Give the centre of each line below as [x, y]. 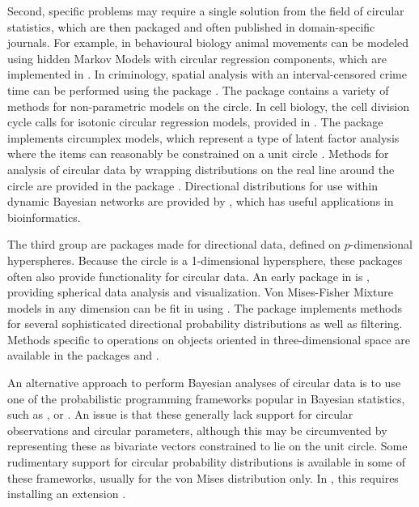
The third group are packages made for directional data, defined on [174, 244]
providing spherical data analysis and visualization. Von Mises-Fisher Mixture [200, 292]
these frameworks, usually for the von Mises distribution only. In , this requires [203, 477]
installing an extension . [67, 494]
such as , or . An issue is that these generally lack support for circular [180, 414]
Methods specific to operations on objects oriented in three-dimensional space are [209, 339]
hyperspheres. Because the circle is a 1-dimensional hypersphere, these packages [205, 260]
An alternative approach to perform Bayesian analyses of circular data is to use [204, 383]
